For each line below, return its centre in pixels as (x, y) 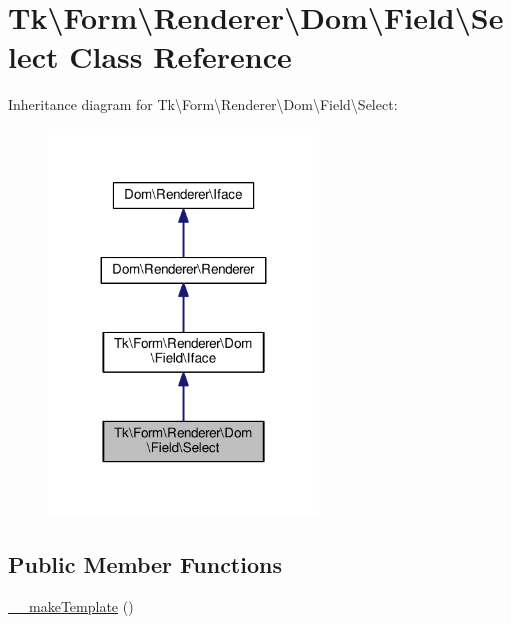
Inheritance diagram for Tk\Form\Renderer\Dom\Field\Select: (203, 104)
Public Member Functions (145, 563)
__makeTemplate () (71, 605)
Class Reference (180, 56)
